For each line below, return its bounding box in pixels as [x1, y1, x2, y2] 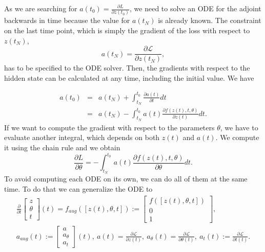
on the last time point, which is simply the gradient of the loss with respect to [4, 25, 250, 35]
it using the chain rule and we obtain [4, 142, 120, 153]
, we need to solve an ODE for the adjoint [130, 3, 261, 13]
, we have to [220, 122, 258, 132]
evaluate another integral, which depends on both [4, 132, 160, 143]
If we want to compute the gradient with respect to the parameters [4, 122, 215, 132]
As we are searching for [4, 3, 77, 13]
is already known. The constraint [158, 15, 261, 26]
